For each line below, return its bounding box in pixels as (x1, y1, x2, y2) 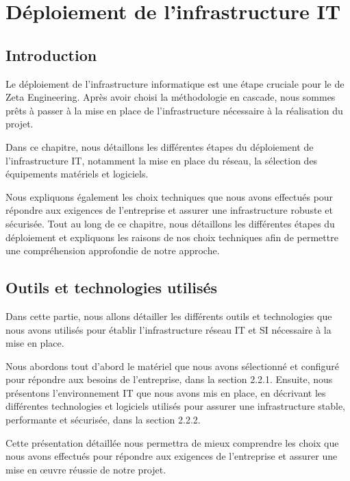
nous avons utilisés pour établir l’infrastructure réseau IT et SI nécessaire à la (5, 322, 332, 336)
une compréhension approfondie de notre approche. (5, 243, 220, 258)
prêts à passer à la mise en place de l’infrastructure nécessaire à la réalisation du (5, 103, 343, 117)
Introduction (5, 44, 97, 65)
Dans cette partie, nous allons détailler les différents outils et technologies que (5, 308, 332, 323)
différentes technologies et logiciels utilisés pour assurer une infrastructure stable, (5, 399, 346, 413)
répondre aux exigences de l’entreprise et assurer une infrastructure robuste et (5, 203, 334, 217)
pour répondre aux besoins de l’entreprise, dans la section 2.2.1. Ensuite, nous (5, 372, 333, 386)
